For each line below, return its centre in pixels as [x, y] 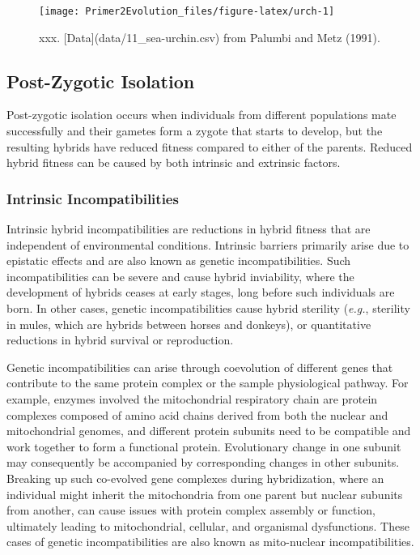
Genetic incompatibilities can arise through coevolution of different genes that [200, 367]
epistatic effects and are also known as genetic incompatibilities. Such [179, 260]
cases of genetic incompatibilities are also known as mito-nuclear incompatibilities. [210, 542]
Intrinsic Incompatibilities [93, 198]
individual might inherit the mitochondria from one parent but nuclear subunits [205, 494]
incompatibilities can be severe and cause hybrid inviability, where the [180, 276]
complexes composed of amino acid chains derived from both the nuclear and [197, 414]
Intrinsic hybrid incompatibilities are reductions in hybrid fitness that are [189, 229]
